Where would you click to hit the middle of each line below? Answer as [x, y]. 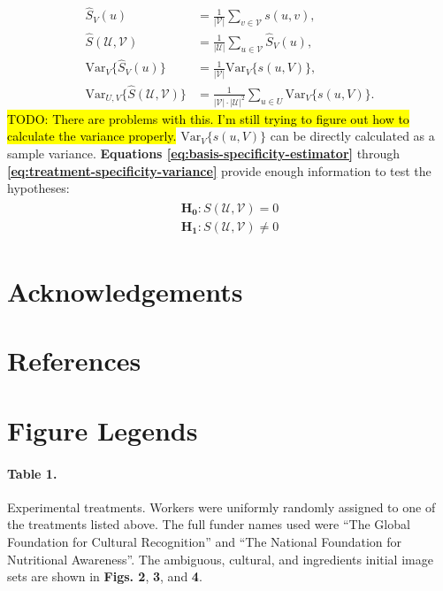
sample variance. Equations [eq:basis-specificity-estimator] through [203, 153]
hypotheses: [38, 188]
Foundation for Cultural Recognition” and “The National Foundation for [205, 541]
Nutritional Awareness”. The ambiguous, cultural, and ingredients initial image [220, 559]
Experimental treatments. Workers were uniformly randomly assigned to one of [221, 507]
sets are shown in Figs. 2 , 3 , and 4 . [105, 576]
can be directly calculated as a [352, 136]
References [74, 361]
